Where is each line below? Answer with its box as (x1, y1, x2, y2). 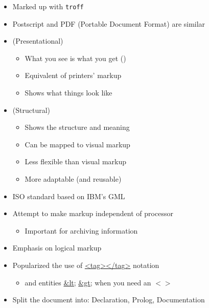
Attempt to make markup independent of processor (12, 208, 173, 219)
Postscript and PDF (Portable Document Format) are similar (12, 18, 205, 29)
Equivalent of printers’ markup (25, 70, 122, 81)
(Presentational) (12, 35, 63, 46)
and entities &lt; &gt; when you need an (25, 277, 151, 287)
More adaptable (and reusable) (25, 174, 122, 184)
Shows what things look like (25, 87, 112, 98)
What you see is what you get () (25, 52, 126, 63)
